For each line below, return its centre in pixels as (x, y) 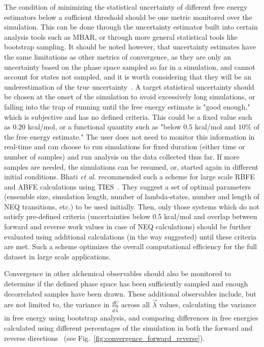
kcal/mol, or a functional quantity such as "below (104, 127)
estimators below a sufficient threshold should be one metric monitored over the (128, 17)
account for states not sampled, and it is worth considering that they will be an (128, 77)
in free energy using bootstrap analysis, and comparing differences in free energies (131, 318)
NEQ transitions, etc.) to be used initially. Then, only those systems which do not (132, 206)
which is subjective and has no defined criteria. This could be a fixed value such (128, 116)
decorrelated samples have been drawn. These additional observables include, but (130, 293)
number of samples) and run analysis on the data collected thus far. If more (122, 156)
